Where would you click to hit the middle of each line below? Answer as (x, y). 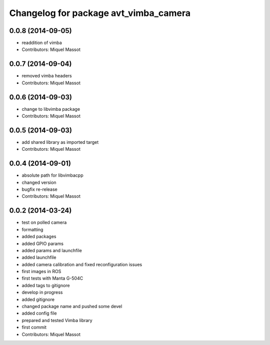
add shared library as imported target (60, 142)
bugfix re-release (39, 189)
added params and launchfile (52, 250)
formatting (32, 229)
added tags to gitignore (46, 285)
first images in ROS (41, 272)
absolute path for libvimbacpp (52, 175)
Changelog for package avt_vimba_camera (100, 13)
